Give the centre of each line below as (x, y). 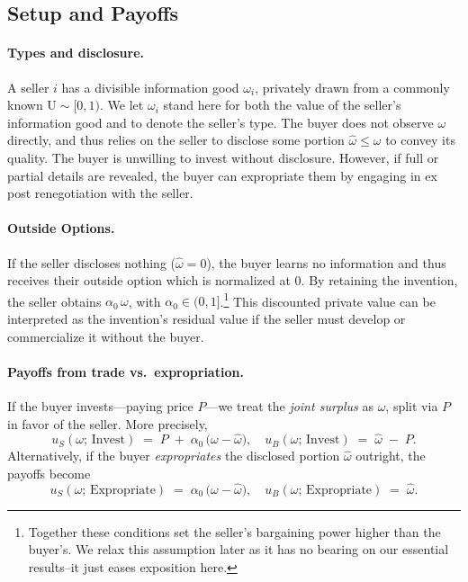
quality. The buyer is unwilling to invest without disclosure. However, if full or (223, 157)
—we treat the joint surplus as (289, 405)
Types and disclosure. (76, 53)
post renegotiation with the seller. (100, 193)
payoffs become (49, 473)
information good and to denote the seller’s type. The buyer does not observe (220, 122)
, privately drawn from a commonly (352, 87)
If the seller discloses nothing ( (91, 262)
